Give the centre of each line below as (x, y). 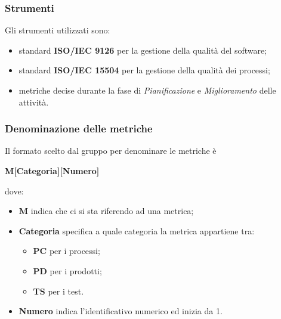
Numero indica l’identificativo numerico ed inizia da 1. (121, 311)
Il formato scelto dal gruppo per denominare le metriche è (111, 151)
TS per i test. (58, 291)
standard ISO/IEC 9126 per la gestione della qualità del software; (143, 50)
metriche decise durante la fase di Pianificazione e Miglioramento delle (147, 90)
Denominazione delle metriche (79, 128)
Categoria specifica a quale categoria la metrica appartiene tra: (137, 230)
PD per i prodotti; (67, 270)
